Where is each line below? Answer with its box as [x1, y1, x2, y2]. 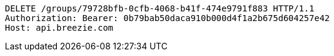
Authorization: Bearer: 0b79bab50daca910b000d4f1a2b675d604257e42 [5, 13, 330, 23]
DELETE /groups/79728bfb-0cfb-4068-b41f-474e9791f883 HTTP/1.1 [5, 4, 314, 13]
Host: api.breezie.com [5, 23, 114, 33]
